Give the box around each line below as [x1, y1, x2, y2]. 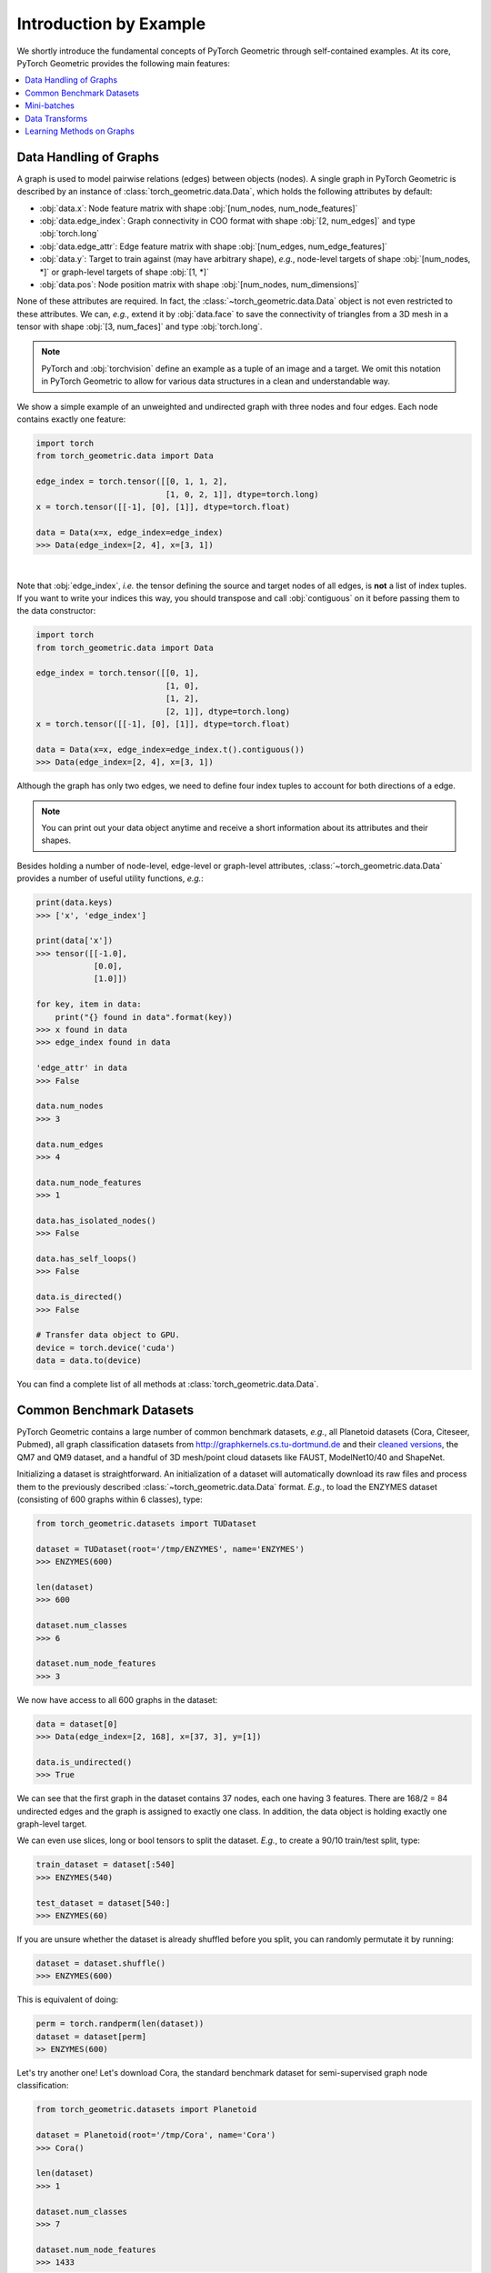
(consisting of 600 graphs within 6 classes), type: [16, 1494, 204, 1505]
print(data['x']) [35, 936, 114, 946]
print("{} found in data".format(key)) [55, 1012, 234, 1022]
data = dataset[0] [35, 1718, 118, 1729]
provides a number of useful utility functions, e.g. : [16, 873, 204, 884]
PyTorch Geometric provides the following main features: [16, 57, 231, 68]
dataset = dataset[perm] [35, 2031, 147, 2041]
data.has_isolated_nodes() [35, 1215, 156, 1226]
